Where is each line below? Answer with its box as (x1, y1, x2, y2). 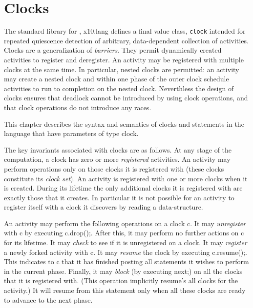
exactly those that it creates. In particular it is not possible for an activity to (4, 192, 234, 202)
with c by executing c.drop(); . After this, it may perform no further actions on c (4, 228, 244, 238)
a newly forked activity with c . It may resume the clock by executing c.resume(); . (4, 247, 247, 257)
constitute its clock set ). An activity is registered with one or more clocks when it (4, 173, 248, 183)
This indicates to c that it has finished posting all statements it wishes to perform (4, 256, 249, 267)
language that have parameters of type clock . (4, 128, 139, 138)
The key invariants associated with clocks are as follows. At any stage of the (4, 144, 232, 154)
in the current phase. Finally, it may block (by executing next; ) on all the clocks (4, 266, 243, 276)
